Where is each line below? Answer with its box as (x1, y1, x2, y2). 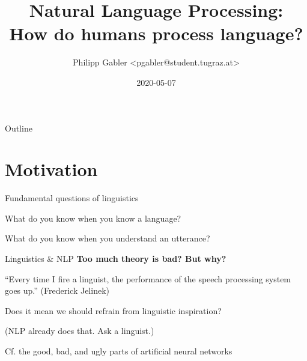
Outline (5, 121, 32, 134)
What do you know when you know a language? (5, 211, 181, 224)
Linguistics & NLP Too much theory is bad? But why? (5, 252, 226, 264)
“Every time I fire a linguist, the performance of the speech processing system (5, 272, 291, 285)
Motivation (5, 157, 98, 181)
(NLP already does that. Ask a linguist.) (5, 324, 154, 337)
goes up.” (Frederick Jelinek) (5, 284, 109, 297)
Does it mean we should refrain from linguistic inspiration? (5, 304, 222, 317)
